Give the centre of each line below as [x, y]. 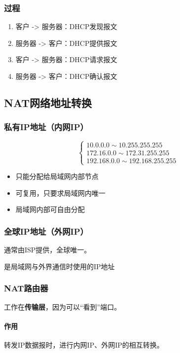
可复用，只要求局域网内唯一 [60, 193]
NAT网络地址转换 [48, 102]
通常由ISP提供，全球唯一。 [48, 250]
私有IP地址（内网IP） [46, 127]
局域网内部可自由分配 [50, 209]
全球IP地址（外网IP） [46, 231]
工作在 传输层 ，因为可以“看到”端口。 [63, 306]
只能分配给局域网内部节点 [57, 176]
